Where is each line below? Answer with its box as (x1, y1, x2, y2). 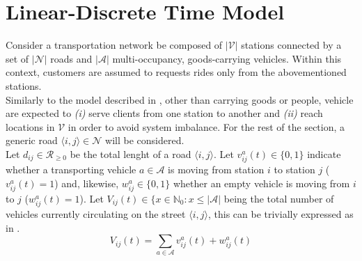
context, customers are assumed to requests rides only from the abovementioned (6, 65, 347, 79)
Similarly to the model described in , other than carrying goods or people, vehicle (6, 92, 354, 106)
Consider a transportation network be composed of (6, 38, 223, 52)
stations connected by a (241, 38, 342, 52)
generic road (6, 133, 58, 148)
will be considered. (105, 133, 184, 148)
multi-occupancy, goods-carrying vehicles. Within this (112, 51, 342, 65)
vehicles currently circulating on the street (6, 206, 186, 221)
